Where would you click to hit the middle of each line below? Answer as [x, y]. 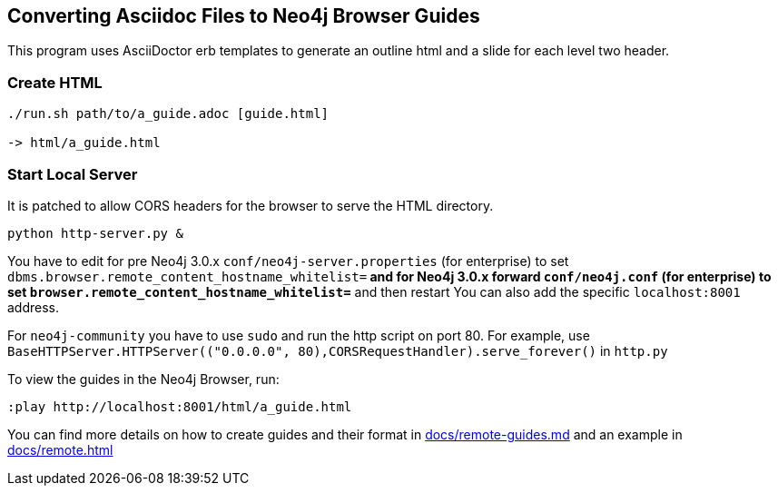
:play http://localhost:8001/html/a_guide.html [180, 406]
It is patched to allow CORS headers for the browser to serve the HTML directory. [251, 205]
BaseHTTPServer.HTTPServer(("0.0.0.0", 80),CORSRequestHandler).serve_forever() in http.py [338, 350]
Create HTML [55, 82]
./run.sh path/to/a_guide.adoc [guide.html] [168, 114]
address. [34, 307]
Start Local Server [73, 174]
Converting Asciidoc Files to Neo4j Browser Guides [244, 16]
